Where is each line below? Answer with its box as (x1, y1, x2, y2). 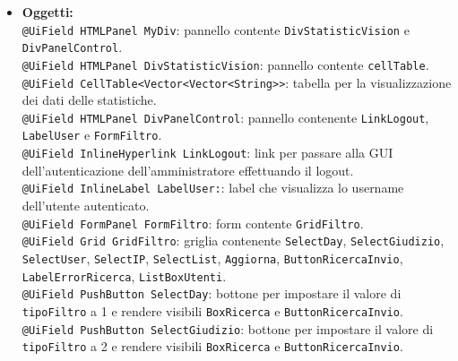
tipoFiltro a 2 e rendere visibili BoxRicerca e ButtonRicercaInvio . (22, 337, 403, 356)
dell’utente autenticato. (22, 196, 150, 215)
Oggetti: (22, 3, 73, 21)
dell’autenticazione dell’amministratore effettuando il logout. (22, 160, 354, 179)
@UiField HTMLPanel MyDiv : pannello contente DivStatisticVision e (22, 20, 410, 39)
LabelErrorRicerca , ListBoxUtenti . (22, 266, 227, 285)
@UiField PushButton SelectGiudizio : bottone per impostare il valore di (22, 319, 434, 338)
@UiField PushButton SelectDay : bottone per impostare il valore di (22, 284, 402, 303)
